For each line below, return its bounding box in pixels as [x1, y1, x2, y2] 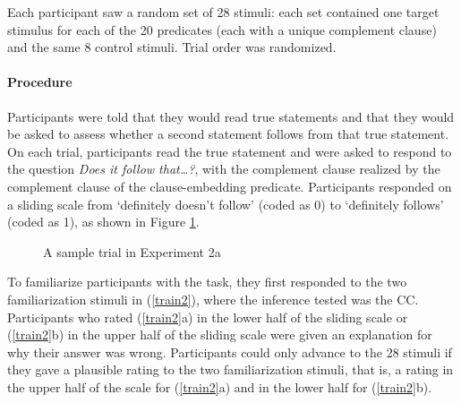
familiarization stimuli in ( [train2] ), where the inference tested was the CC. [7, 289, 419, 308]
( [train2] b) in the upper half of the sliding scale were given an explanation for [7, 325, 432, 344]
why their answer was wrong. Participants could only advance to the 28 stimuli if [7, 342, 452, 361]
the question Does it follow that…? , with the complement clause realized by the [7, 159, 440, 178]
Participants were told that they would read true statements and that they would [7, 107, 455, 125]
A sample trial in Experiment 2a [43, 242, 221, 261]
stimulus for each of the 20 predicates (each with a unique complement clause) [7, 20, 437, 39]
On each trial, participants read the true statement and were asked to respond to [7, 141, 452, 160]
